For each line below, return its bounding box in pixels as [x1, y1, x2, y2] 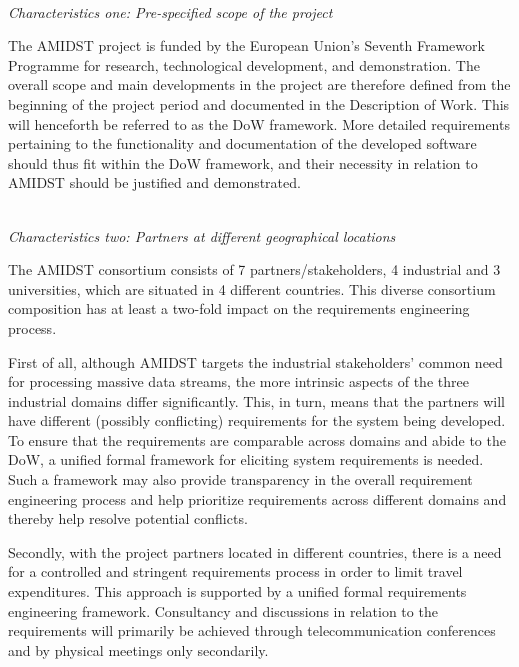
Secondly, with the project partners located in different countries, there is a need [8, 541, 502, 562]
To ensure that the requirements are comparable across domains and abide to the [8, 429, 506, 450]
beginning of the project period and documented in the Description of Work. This [8, 93, 510, 114]
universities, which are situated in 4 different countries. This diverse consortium [8, 278, 496, 299]
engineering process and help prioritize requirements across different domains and [8, 488, 507, 509]
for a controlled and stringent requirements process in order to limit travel [8, 561, 463, 582]
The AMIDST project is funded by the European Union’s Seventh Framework [8, 35, 485, 56]
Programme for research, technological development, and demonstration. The [8, 54, 480, 75]
